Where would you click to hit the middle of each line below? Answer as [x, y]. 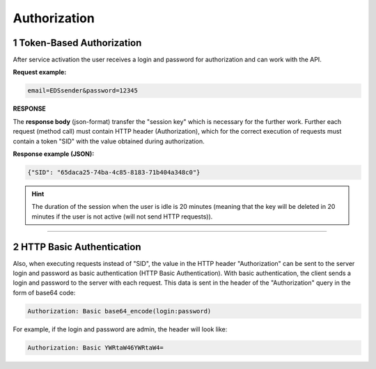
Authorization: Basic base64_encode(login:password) [119, 311]
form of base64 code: [44, 292]
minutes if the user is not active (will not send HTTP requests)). [122, 217]
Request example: [40, 72]
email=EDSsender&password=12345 [83, 91]
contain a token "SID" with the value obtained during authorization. [109, 141]
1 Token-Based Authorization [77, 43]
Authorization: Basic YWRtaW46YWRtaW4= [95, 347]
